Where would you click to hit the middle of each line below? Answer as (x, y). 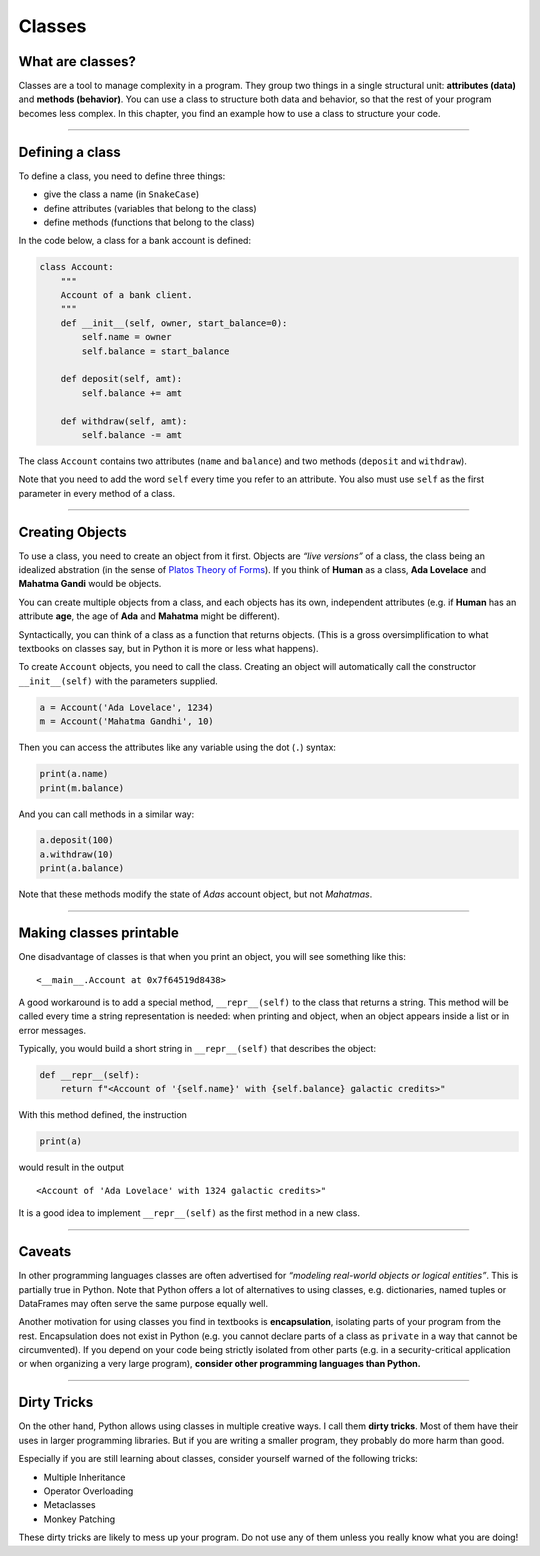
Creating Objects (72, 531)
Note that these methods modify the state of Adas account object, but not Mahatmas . (195, 894)
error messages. (52, 1030)
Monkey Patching (79, 1519)
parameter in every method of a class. (97, 493)
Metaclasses (69, 1505)
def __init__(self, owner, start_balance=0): (174, 323)
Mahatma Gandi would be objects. (90, 584)
